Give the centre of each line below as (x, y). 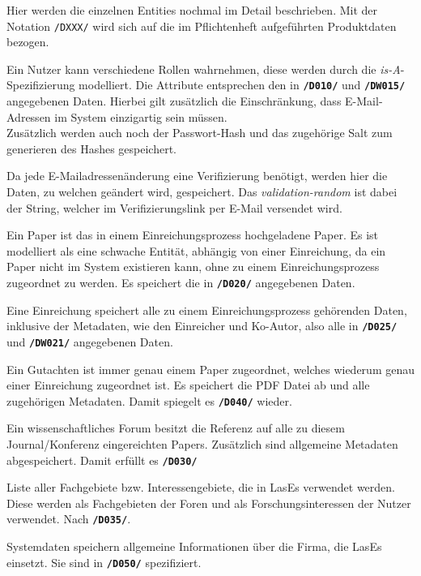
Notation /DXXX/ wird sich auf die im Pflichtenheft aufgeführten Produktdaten (202, 26)
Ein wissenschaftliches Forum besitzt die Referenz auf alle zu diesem (176, 428)
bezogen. (28, 42)
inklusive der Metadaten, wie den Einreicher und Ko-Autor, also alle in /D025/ (202, 326)
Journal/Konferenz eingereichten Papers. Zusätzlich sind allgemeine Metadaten (202, 444)
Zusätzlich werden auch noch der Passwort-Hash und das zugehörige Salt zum (200, 133)
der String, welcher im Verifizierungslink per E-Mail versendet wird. (174, 207)
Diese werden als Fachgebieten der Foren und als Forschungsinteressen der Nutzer (209, 503)
